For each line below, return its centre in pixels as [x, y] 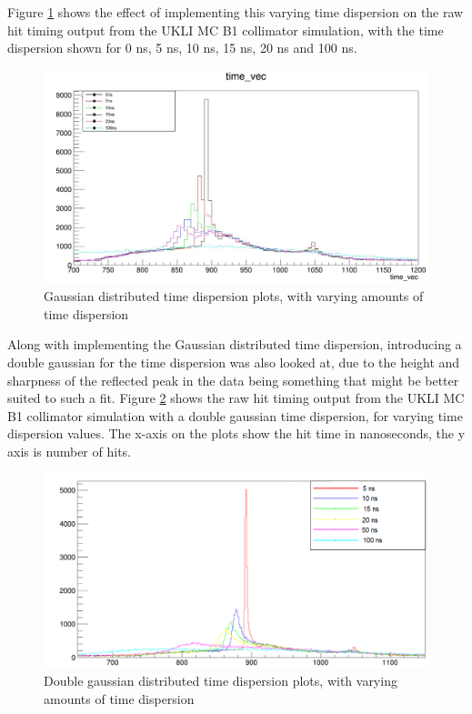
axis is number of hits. [69, 451]
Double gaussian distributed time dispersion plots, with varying [221, 681]
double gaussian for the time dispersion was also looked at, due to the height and [234, 362]
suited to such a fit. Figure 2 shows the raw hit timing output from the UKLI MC [236, 398]
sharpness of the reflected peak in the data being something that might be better [233, 380]
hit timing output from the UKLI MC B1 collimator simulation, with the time [226, 30]
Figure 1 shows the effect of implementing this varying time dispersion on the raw [236, 12]
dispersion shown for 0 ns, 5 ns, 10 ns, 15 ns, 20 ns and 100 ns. [182, 48]
